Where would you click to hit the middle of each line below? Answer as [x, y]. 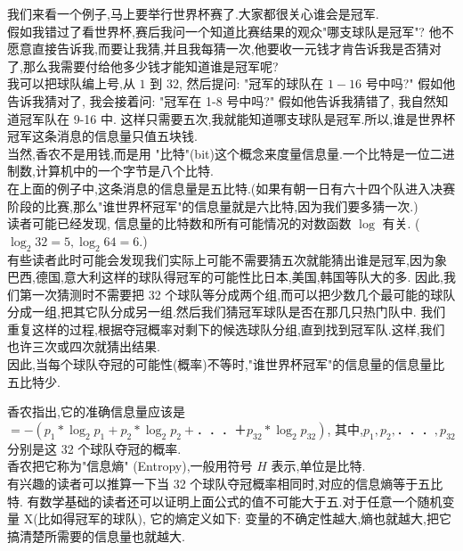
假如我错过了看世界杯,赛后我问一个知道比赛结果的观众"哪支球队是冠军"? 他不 [231, 31]
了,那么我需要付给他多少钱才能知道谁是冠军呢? [143, 66]
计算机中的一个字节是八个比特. [124, 171]
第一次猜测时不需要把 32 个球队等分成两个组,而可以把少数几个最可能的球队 [237, 294]
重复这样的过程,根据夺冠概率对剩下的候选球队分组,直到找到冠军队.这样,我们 [226, 329]
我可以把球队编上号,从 [71, 83]
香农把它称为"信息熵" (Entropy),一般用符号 [130, 466]
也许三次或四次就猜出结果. [84, 346]
